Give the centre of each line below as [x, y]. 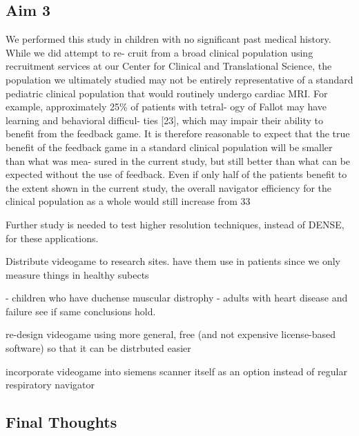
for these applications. [52, 238]
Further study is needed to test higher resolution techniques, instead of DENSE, [175, 224]
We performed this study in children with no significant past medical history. [168, 39]
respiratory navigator [50, 385]
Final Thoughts [61, 422]
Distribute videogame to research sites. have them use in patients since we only [173, 261]
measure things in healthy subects [77, 274]
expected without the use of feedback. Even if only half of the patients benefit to [176, 174]
